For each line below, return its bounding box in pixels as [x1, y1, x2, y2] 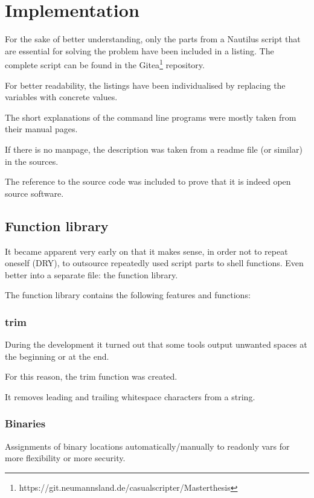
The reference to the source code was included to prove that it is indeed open [5, 175, 291, 188]
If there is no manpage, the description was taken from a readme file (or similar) [5, 142, 303, 155]
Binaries [5, 416, 46, 431]
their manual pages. [5, 123, 78, 135]
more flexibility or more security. [5, 452, 126, 464]
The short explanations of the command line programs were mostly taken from [5, 110, 296, 123]
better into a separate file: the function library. [5, 268, 178, 281]
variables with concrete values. [5, 91, 118, 103]
